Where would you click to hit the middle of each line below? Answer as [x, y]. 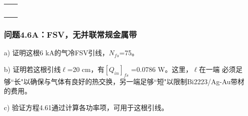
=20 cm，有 [86, 69]
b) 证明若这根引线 [32, 69]
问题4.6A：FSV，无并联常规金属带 [71, 35]
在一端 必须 [217, 69]
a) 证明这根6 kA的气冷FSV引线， [57, 53]
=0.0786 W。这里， [162, 69]
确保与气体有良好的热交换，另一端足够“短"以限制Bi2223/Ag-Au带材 [137, 81]
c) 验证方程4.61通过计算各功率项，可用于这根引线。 [86, 107]
